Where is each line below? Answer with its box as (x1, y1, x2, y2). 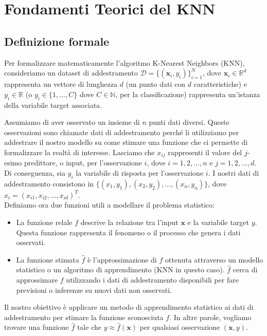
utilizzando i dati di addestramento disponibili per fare (66, 274, 239, 285)
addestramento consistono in (4, 178, 94, 189)
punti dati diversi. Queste (149, 117, 229, 127)
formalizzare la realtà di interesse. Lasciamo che (4, 146, 155, 157)
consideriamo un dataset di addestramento (4, 67, 138, 78)
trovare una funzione (4, 322, 69, 332)
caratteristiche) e (193, 79, 247, 89)
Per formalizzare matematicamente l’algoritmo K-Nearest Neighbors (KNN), (4, 57, 245, 68)
